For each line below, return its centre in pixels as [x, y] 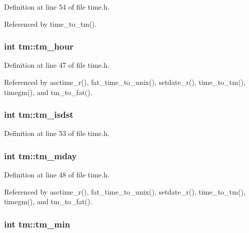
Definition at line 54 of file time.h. [57, 7]
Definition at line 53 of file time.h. [57, 133]
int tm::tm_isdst [39, 114]
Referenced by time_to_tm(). [51, 24]
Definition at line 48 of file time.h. [57, 175]
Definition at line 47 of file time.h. [57, 65]
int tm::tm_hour [39, 46]
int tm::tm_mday [41, 155]
